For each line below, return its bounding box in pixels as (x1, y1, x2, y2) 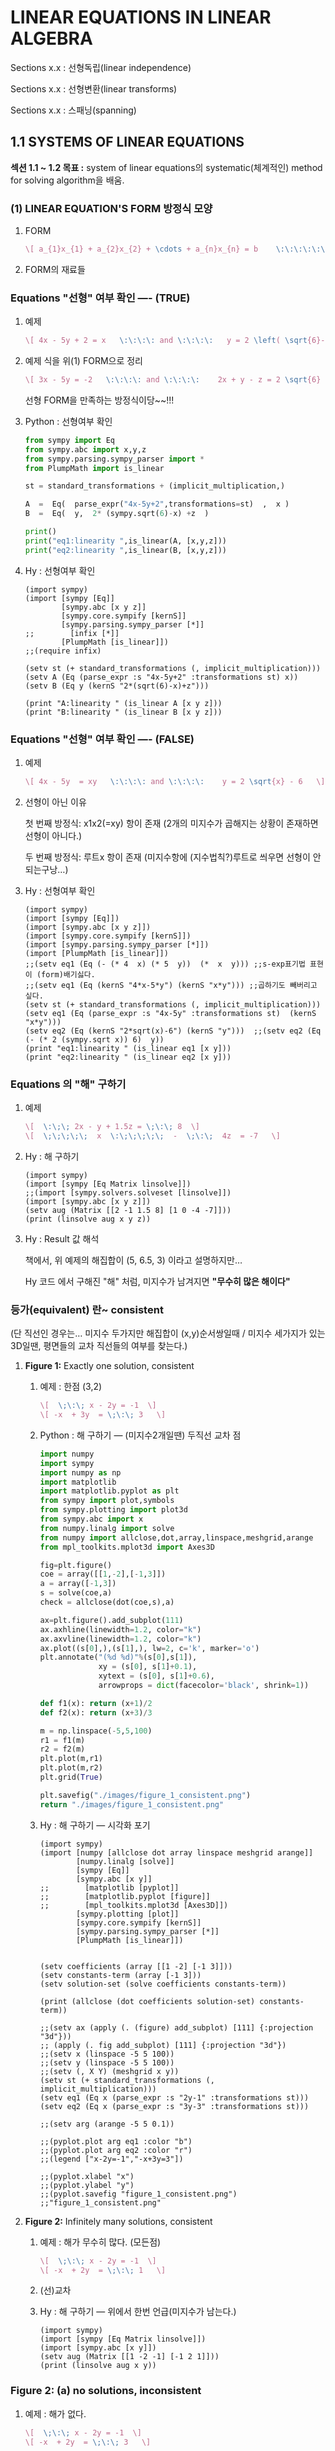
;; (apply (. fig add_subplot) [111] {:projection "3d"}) (39, 2040, 287, 2050)
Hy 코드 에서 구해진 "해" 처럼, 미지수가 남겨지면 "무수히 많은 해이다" (24, 1275, 291, 1287)
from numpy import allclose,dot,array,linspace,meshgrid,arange (39, 1532, 314, 1543)
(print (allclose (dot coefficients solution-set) (39, 1996, 256, 2006)
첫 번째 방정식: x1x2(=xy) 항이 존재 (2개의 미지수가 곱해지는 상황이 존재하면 (24, 817, 319, 829)
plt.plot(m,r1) (39, 1754, 103, 1764)
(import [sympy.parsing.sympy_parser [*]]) (24, 939, 210, 950)
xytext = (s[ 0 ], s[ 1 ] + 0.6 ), (98, 1671, 215, 1681)
